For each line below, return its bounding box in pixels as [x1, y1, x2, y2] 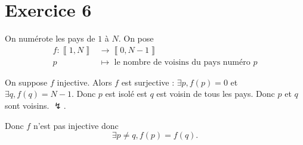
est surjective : [121, 75, 175, 88]
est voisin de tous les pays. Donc [156, 87, 275, 100]
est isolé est [105, 87, 147, 100]
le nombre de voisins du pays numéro [114, 58, 251, 67]
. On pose [118, 32, 154, 45]
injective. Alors [57, 75, 112, 88]
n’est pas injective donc [33, 119, 119, 131]
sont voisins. [5, 99, 50, 111]
